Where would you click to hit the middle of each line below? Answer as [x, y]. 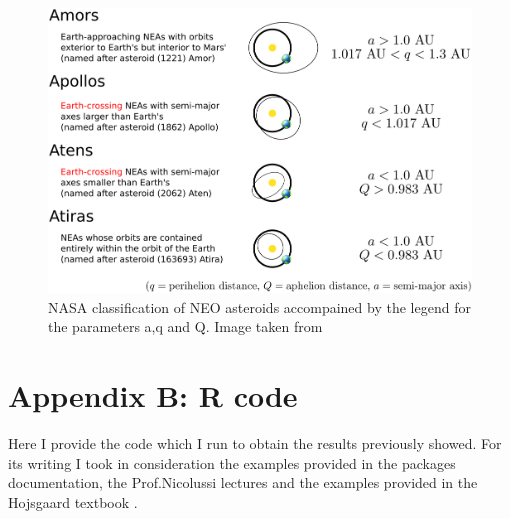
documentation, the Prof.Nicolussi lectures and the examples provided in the [243, 482]
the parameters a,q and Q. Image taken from [185, 326]
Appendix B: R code [153, 395]
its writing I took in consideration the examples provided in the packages [232, 462]
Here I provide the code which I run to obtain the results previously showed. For [255, 443]
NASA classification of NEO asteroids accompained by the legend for [259, 306]
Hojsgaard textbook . [73, 501]
